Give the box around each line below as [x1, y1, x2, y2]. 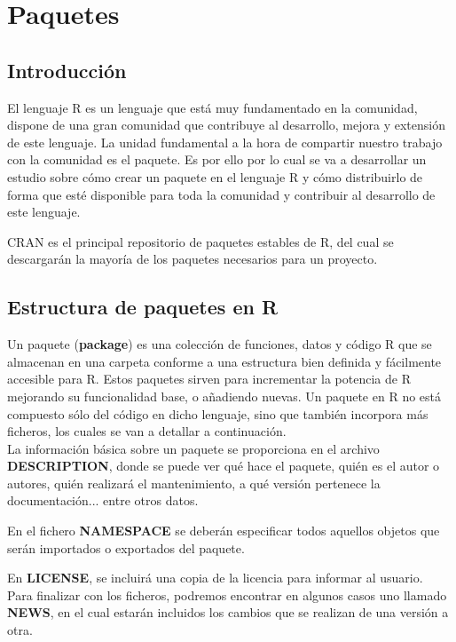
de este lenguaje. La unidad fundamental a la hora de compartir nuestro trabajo [7, 132, 443, 151]
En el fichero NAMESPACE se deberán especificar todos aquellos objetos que [7, 521, 440, 540]
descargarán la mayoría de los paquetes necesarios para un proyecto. [7, 250, 378, 268]
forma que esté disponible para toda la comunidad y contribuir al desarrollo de [7, 185, 436, 203]
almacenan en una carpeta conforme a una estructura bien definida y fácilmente [7, 352, 442, 370]
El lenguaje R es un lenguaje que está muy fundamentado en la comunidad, [7, 98, 418, 116]
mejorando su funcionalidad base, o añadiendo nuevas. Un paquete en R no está [7, 386, 442, 405]
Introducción [7, 56, 127, 83]
